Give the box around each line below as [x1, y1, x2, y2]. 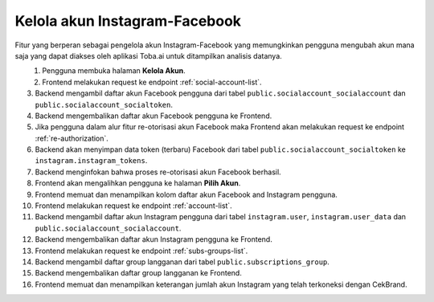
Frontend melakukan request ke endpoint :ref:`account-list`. [35, 201, 232, 210]
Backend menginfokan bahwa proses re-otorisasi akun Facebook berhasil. [35, 167, 281, 177]
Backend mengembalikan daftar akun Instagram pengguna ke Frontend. [35, 235, 272, 244]
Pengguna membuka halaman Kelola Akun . [42, 66, 186, 75]
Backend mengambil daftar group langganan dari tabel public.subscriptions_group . [35, 257, 330, 267]
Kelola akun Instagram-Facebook [14, 12, 241, 30]
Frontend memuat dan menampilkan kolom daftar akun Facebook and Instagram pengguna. [35, 190, 338, 199]
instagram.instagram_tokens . [35, 156, 148, 165]
